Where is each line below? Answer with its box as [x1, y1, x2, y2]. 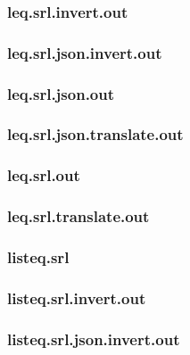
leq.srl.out [7, 164, 80, 186]
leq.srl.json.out [7, 82, 115, 104]
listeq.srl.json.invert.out [7, 327, 180, 350]
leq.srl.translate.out [7, 205, 150, 227]
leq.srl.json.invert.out [7, 41, 162, 63]
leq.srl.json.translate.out [7, 123, 184, 145]
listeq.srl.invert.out [7, 286, 146, 309]
